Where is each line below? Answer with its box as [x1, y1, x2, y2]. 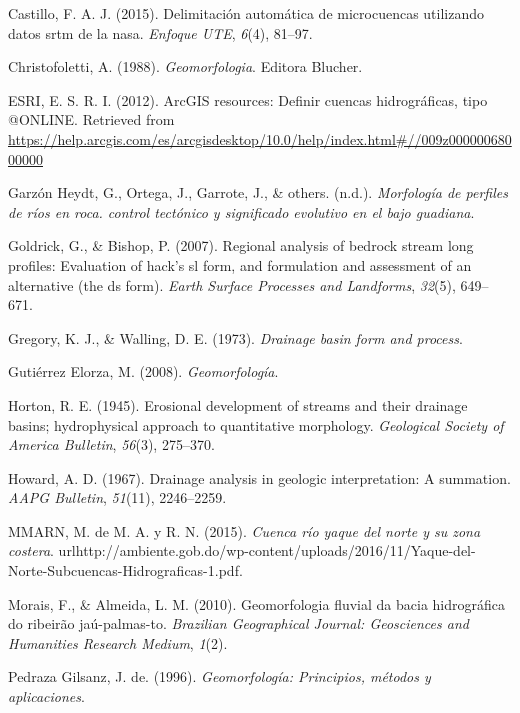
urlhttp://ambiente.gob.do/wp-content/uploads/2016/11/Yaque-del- [58, 540, 476, 561]
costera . [8, 540, 54, 561]
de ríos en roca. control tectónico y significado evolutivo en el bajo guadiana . [8, 201, 475, 222]
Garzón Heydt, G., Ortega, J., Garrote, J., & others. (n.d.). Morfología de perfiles [8, 182, 508, 203]
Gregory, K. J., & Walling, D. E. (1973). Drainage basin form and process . [8, 327, 463, 348]
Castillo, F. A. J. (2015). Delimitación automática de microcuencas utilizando [8, 3, 484, 23]
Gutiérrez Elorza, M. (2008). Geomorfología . [8, 361, 279, 382]
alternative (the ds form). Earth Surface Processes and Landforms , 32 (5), [8, 274, 456, 295]
